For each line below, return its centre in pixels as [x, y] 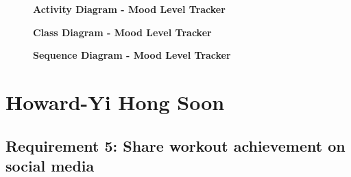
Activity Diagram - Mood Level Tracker [129, 9]
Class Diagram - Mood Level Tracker [122, 32]
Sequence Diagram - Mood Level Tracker [132, 55]
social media [50, 165]
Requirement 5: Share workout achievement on [175, 145]
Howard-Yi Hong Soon [115, 101]
